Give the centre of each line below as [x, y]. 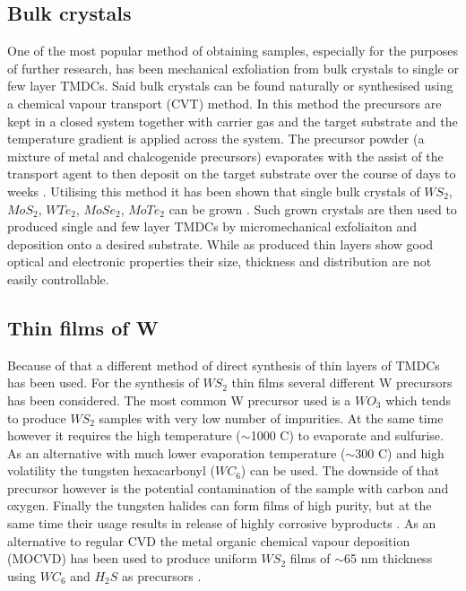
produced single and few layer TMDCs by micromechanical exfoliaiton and [212, 226]
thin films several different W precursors [342, 382]
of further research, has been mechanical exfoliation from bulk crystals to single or [233, 68]
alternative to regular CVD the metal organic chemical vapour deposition [209, 540]
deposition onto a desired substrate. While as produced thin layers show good [220, 243]
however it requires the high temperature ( [124, 435]
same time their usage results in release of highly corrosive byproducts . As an [222, 523]
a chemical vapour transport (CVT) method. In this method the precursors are [224, 103]
